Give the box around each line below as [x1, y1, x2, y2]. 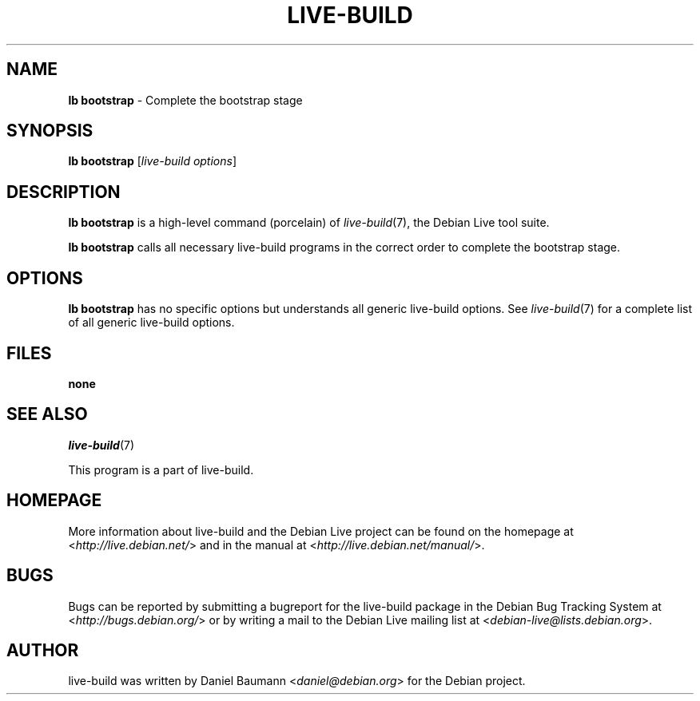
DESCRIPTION [6, 181, 121, 202]
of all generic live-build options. [68, 315, 235, 330]
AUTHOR [6, 640, 79, 660]
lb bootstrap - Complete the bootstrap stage [68, 93, 303, 107]
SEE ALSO [6, 404, 88, 425]
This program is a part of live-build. [68, 462, 254, 477]
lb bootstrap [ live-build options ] [68, 154, 237, 168]
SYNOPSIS [6, 121, 93, 141]
